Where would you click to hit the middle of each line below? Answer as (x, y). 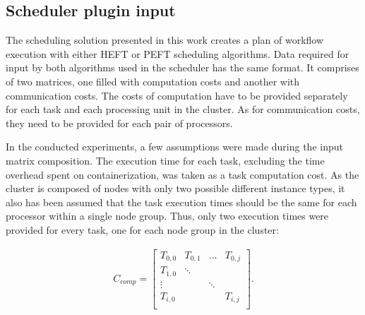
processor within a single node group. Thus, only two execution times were (167, 216)
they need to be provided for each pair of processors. (119, 123)
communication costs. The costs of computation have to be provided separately (177, 95)
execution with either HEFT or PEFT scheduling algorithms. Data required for (178, 53)
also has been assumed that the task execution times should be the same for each (181, 202)
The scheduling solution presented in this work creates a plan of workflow (165, 40)
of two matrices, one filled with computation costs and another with (153, 81)
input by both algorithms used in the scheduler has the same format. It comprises (182, 67)
